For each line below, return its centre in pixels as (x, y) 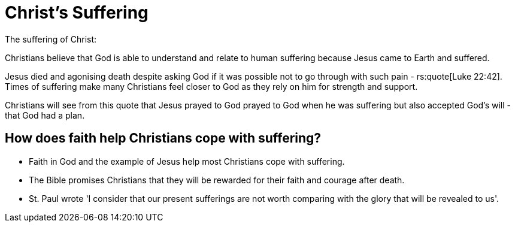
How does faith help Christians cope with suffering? (163, 138)
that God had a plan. (45, 115)
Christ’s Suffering (77, 13)
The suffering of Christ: (51, 39)
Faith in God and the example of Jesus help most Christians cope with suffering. (187, 161)
